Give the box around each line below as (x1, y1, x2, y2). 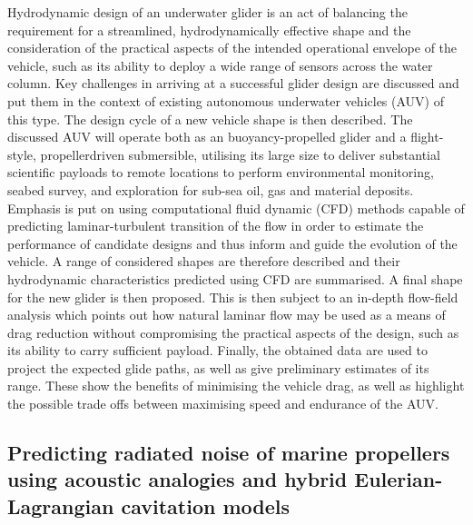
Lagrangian (7, 491, 114, 520)
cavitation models (121, 491, 291, 520)
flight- (410, 127, 444, 146)
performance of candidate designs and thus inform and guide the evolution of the (7, 233, 458, 253)
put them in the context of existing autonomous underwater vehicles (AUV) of (7, 91, 444, 110)
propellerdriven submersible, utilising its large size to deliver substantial (40, 144, 440, 163)
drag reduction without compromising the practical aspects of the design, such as (7, 322, 459, 342)
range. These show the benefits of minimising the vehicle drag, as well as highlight (7, 376, 465, 395)
